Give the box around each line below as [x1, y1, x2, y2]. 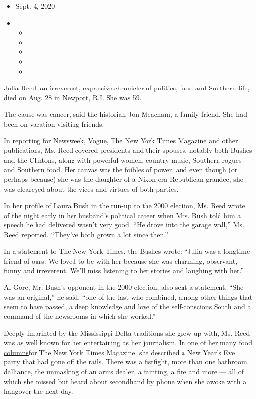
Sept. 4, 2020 [15, 1, 55, 11]
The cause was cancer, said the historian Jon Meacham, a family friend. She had [4, 109, 247, 119]
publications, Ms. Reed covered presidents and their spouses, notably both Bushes [4, 145, 252, 155]
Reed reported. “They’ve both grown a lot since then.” [4, 229, 168, 239]
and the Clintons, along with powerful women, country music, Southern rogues [4, 154, 242, 165]
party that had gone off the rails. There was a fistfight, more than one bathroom [4, 356, 247, 367]
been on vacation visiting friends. [4, 118, 104, 129]
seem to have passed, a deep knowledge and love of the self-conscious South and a [4, 301, 251, 311]
